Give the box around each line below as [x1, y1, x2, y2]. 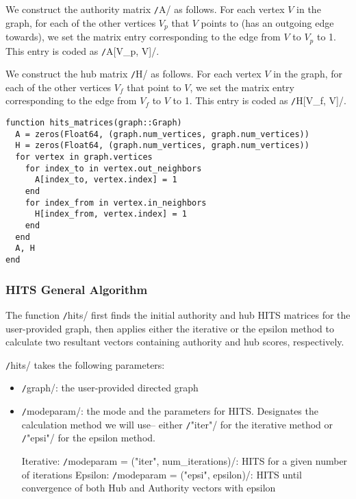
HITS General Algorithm [5, 280, 148, 297]
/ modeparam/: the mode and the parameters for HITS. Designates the [21, 404, 318, 418]
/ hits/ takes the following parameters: [5, 357, 165, 372]
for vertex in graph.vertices [15, 152, 153, 162]
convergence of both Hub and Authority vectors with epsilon [21, 480, 276, 495]
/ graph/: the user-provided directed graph [21, 380, 199, 395]
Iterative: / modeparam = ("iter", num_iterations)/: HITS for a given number [21, 454, 348, 467]
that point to [127, 80, 181, 94]
